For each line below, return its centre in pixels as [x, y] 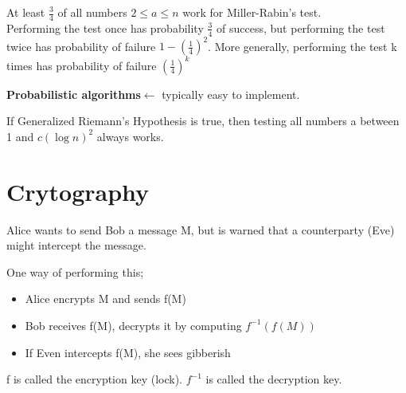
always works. [130, 136]
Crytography [78, 191]
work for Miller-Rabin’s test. [252, 12]
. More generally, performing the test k [303, 46]
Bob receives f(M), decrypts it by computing [133, 325]
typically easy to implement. [231, 94]
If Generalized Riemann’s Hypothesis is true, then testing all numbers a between [203, 121]
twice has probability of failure [81, 46]
